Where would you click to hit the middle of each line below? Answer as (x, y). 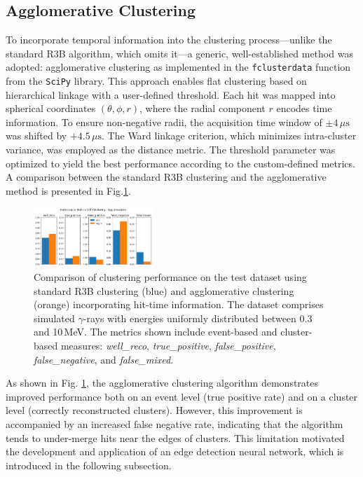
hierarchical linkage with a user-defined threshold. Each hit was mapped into (171, 94)
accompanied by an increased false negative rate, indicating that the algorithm (174, 423)
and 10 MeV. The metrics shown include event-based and (156, 332)
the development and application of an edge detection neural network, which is (175, 451)
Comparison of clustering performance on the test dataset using (170, 277)
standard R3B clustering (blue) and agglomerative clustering (164, 290)
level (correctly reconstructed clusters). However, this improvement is (154, 410)
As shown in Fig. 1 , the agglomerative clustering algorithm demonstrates (162, 383)
